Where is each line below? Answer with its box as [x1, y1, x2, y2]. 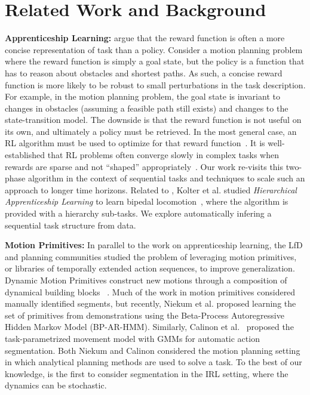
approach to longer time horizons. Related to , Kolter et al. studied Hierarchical [5, 183, 297, 196]
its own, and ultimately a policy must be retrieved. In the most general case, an [5, 125, 297, 137]
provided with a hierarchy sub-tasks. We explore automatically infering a [5, 207, 272, 220]
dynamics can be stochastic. [5, 379, 107, 391]
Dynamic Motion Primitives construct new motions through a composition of [5, 274, 287, 286]
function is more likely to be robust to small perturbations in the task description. [5, 78, 306, 91]
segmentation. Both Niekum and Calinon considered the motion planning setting [5, 344, 300, 356]
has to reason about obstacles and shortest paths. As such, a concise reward [5, 66, 283, 79]
